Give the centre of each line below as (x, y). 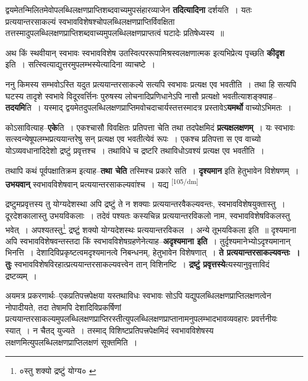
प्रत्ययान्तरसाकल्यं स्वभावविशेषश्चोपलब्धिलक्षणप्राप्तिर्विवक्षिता (90, 21)
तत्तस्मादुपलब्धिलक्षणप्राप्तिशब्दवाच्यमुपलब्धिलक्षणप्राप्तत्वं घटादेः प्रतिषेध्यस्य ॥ (115, 33)
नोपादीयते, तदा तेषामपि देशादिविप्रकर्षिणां (63, 307)
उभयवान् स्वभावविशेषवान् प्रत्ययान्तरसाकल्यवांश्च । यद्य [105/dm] (102, 183)
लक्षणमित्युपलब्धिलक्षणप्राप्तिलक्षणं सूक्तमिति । (72, 342)
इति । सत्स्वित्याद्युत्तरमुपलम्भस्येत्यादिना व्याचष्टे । (80, 64)
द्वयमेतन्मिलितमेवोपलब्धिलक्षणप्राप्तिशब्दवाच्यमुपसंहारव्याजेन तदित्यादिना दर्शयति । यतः (129, 9)
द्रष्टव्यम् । (21, 275)
